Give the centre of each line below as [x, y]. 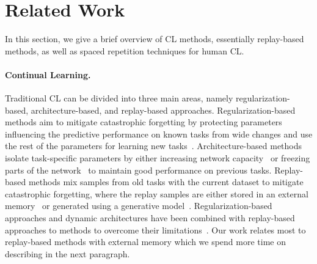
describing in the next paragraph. [67, 253]
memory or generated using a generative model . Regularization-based [139, 206]
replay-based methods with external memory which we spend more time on [146, 242]
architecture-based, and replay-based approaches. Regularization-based [163, 110]
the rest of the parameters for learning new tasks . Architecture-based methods [154, 146]
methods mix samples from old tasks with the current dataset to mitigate [166, 182]
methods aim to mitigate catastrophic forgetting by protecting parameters [144, 122]
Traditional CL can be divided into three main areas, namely [119, 98]
